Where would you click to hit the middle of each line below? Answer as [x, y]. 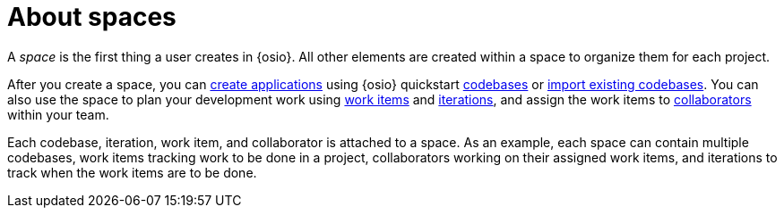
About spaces [92, 17]
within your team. [58, 114]
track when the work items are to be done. [132, 172]
